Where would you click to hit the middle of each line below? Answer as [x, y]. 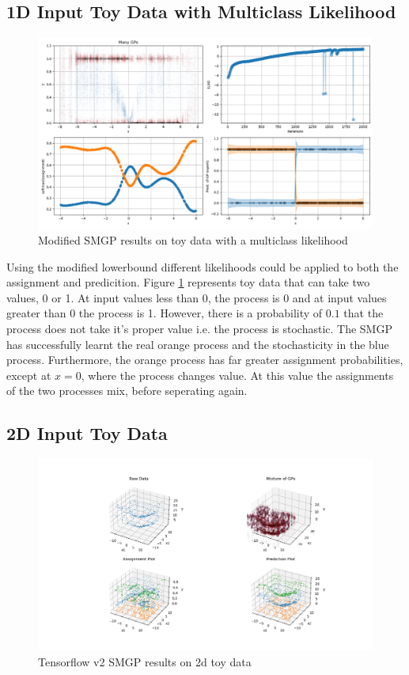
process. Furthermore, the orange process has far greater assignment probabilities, [205, 360]
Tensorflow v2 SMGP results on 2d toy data [145, 661]
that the [364, 313]
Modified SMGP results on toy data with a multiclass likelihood [193, 240]
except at [29, 375]
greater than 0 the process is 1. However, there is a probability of [165, 313]
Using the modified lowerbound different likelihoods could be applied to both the [203, 266]
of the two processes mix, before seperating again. [127, 391]
